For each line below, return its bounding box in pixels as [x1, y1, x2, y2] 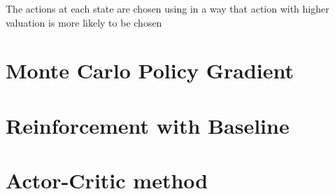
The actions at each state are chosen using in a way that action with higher [6, 1, 329, 15]
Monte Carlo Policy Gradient [6, 56, 294, 85]
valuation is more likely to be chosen [6, 15, 162, 29]
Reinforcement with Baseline [6, 111, 290, 139]
